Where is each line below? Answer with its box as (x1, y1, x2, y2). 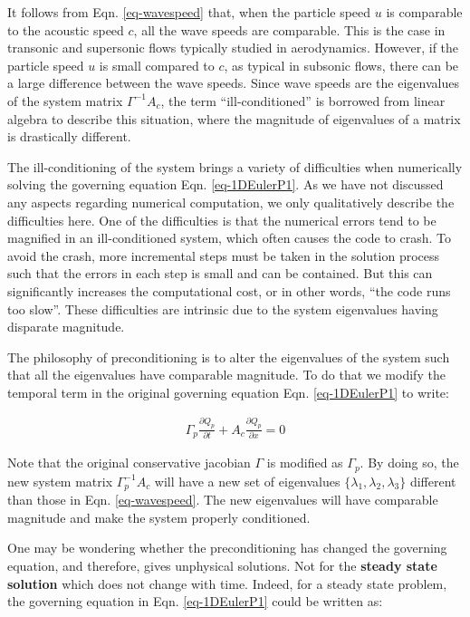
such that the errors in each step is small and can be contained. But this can (7, 264, 433, 283)
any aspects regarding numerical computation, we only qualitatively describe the (7, 192, 455, 211)
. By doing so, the (360, 453, 459, 472)
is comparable (386, 3, 463, 21)
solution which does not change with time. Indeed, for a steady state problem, (7, 574, 447, 593)
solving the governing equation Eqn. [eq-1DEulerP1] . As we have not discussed (7, 175, 444, 194)
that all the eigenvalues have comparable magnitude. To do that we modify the (7, 365, 446, 384)
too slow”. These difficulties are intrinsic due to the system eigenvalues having (7, 299, 438, 318)
